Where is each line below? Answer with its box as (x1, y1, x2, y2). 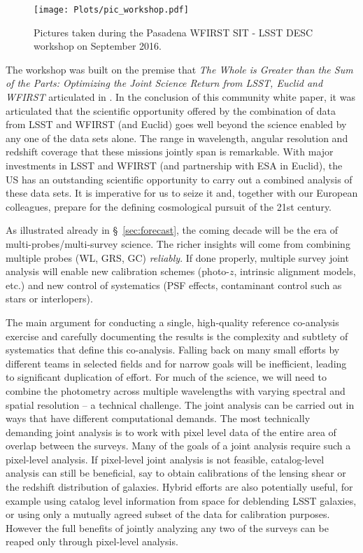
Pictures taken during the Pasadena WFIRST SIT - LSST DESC (34, 24, 313, 39)
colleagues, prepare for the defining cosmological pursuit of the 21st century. (6, 199, 332, 213)
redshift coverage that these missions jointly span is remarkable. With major (6, 144, 334, 159)
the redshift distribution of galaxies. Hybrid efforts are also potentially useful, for (6, 479, 353, 494)
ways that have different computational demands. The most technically (6, 411, 311, 426)
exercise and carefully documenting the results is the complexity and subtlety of (6, 328, 348, 343)
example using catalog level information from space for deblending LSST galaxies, (6, 493, 357, 507)
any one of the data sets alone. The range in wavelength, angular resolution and (6, 130, 348, 145)
